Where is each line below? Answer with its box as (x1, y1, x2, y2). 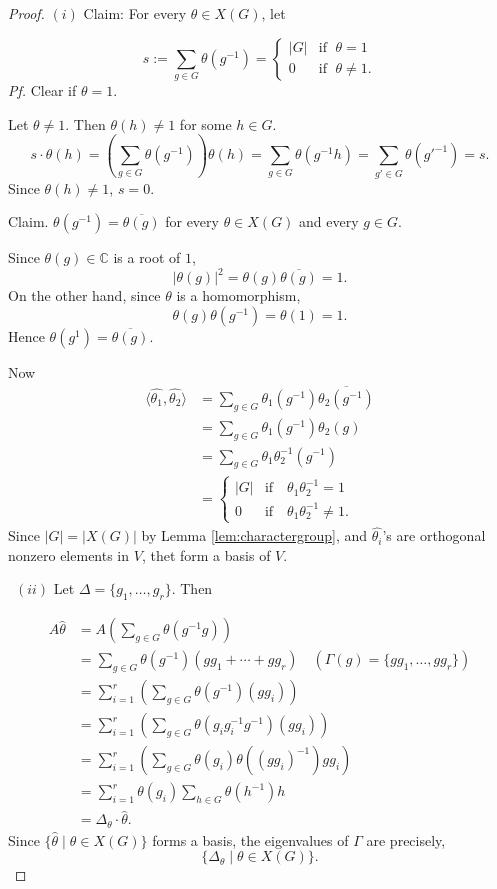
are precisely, (366, 829, 446, 850)
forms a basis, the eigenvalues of (152, 829, 349, 850)
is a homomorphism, (176, 285, 301, 306)
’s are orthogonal (382, 525, 486, 546)
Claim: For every (83, 3, 187, 23)
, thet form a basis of (141, 544, 271, 565)
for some (179, 113, 232, 134)
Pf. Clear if (8, 79, 77, 100)
